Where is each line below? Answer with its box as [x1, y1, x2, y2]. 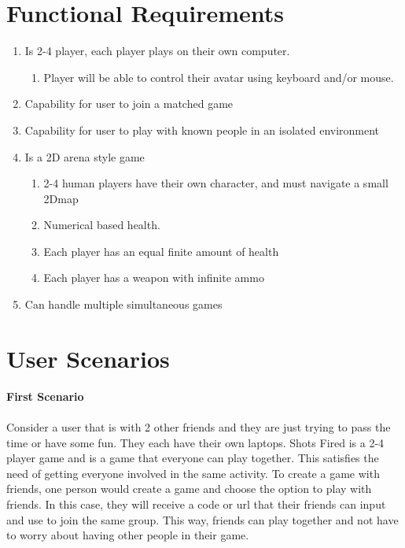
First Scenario [6, 387, 84, 404]
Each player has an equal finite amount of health [43, 243, 279, 259]
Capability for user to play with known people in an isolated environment [24, 121, 380, 138]
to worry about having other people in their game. [6, 527, 249, 543]
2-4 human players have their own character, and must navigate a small [43, 175, 388, 191]
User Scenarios [6, 342, 170, 374]
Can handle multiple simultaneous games [24, 296, 223, 313]
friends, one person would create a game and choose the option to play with [6, 480, 372, 497]
